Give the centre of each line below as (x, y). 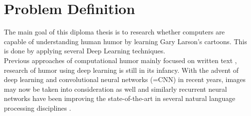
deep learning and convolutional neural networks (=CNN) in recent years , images (125, 79)
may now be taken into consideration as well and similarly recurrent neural (116, 89)
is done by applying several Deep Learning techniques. (85, 51)
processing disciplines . (38, 108)
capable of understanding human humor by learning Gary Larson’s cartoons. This (125, 41)
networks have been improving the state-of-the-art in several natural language (120, 98)
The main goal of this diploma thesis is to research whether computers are (114, 32)
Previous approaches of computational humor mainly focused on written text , (120, 60)
